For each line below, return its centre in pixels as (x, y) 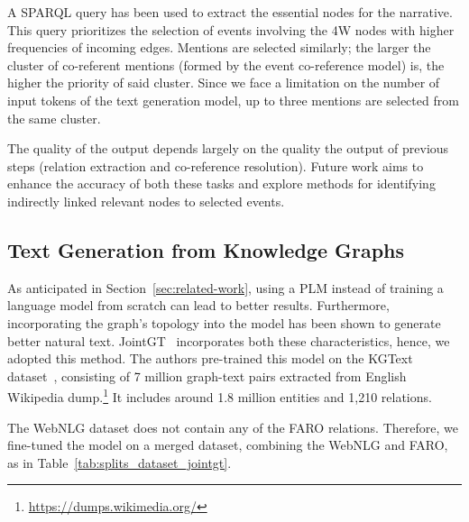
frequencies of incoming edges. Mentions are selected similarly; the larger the (219, 47)
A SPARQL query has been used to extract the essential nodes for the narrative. (230, 12)
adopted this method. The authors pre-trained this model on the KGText (210, 358)
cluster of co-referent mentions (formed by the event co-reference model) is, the (226, 64)
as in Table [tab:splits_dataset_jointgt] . (120, 462)
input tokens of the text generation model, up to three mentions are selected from (233, 100)
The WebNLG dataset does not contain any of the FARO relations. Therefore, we (233, 427)
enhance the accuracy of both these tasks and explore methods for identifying (221, 183)
